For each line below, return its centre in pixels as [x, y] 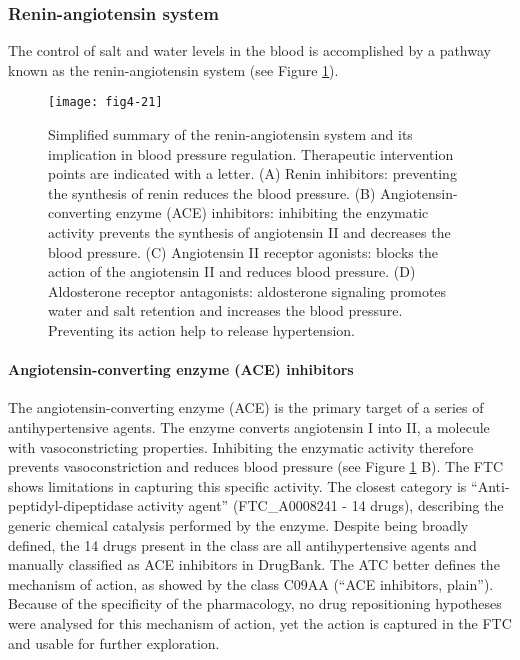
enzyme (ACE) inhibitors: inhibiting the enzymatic [272, 212]
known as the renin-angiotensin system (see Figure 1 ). [173, 69]
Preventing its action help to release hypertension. [201, 330]
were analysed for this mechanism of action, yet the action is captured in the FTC [260, 622]
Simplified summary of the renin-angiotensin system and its [230, 134]
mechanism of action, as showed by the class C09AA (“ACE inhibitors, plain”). [251, 583]
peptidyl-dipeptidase [70, 505]
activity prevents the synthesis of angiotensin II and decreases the [249, 232]
